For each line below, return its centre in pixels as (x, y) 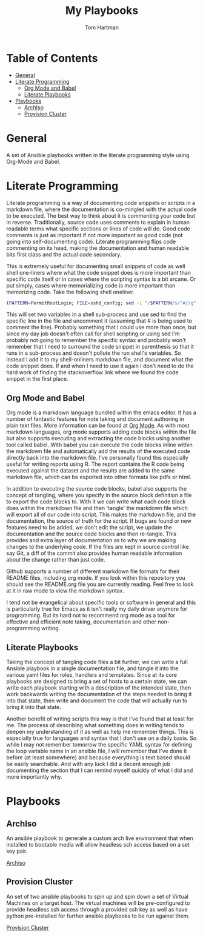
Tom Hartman (102, 27)
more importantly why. (34, 777)
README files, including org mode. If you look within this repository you (96, 578)
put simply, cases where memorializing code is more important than (91, 285)
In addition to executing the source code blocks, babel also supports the (96, 489)
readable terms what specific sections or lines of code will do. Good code (98, 229)
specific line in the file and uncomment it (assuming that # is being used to (99, 321)
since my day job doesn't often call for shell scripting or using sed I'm (93, 334)
